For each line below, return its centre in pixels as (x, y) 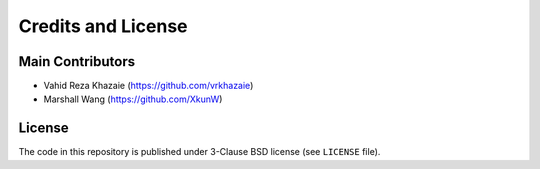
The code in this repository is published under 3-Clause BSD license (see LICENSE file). (199, 152)
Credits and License (103, 26)
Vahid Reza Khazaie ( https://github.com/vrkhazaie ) (148, 86)
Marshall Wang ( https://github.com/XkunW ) (133, 99)
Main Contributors (76, 61)
